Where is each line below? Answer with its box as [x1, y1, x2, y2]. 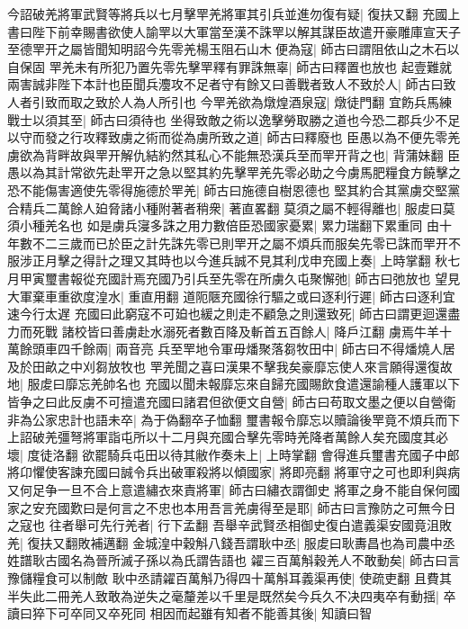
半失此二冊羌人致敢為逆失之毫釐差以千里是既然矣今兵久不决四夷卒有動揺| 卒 [7, 586, 456, 605]
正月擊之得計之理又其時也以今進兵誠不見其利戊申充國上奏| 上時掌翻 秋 [31, 251, 448, 270]
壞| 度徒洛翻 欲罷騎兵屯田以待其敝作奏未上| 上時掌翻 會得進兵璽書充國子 [7, 445, 435, 463]
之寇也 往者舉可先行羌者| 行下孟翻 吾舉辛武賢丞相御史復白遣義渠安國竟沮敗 [7, 516, 452, 535]
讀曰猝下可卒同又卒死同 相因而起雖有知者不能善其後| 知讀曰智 [7, 604, 373, 623]
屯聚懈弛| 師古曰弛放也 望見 [296, 268, 461, 287]
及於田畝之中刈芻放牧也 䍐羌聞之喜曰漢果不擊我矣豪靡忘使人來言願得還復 [7, 356, 440, 375]
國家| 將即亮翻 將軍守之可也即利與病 [246, 463, 461, 481]
